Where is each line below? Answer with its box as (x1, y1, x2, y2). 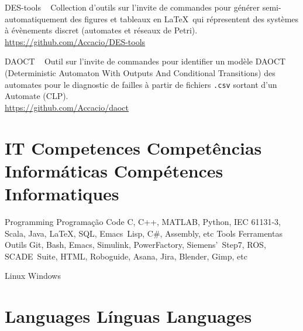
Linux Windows (5, 269, 61, 282)
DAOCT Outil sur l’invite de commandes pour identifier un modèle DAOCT (5, 55, 286, 67)
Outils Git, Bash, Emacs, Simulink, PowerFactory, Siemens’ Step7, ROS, (5, 238, 266, 251)
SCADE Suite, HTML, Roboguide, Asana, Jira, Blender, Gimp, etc (5, 250, 247, 262)
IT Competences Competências (5, 135, 262, 159)
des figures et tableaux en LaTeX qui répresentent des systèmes (70, 12, 299, 25)
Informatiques (5, 181, 119, 205)
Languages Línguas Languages (5, 304, 252, 328)
